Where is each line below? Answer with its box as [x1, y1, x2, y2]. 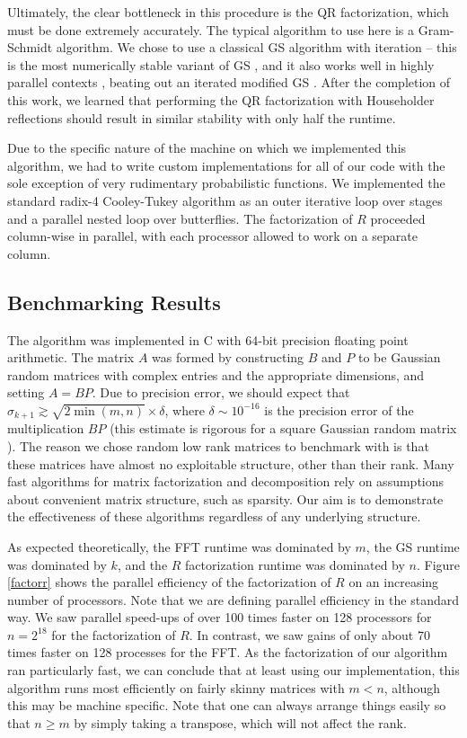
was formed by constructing [152, 348, 304, 367]
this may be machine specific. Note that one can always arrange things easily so [7, 696, 446, 715]
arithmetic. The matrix [7, 348, 135, 367]
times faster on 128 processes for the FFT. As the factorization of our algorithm [7, 643, 448, 662]
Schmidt [7, 38, 53, 57]
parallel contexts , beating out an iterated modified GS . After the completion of [7, 73, 451, 92]
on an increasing [348, 573, 439, 591]
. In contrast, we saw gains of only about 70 [189, 625, 430, 644]
